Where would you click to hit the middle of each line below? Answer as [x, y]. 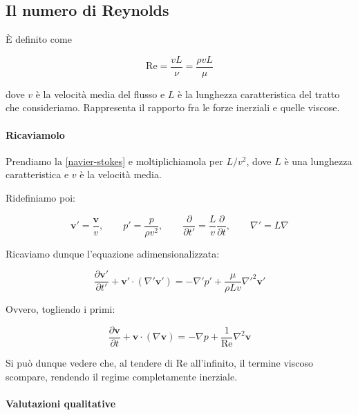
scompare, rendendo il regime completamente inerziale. [122, 376]
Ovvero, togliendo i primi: [60, 309]
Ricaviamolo [35, 134]
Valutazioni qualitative [61, 403]
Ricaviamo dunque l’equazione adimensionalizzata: [113, 253]
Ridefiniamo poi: [40, 198]
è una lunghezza [318, 161]
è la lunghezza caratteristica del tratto [259, 94]
